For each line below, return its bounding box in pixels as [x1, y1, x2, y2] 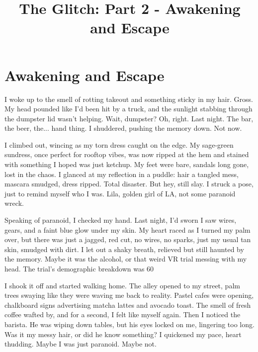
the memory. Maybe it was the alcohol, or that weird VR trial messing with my [4, 254, 247, 264]
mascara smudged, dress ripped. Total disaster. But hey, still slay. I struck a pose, [4, 178, 254, 189]
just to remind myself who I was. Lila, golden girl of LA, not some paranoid [4, 188, 236, 198]
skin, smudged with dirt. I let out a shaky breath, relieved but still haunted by [4, 244, 244, 254]
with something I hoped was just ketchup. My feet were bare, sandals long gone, [4, 159, 249, 170]
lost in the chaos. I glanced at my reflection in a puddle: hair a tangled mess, [4, 169, 239, 179]
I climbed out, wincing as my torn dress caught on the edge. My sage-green [4, 139, 234, 150]
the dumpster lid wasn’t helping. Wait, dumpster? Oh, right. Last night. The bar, [4, 113, 254, 123]
